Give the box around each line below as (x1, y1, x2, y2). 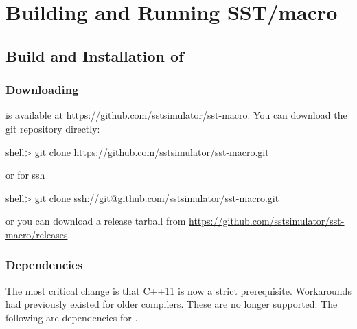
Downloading (5, 81, 79, 98)
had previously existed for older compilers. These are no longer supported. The (5, 297, 338, 311)
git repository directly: (5, 121, 100, 135)
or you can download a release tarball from (5, 214, 186, 228)
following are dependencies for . (5, 310, 138, 324)
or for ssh (5, 168, 45, 182)
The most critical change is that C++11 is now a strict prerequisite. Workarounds (5, 283, 352, 297)
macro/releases (5, 227, 68, 241)
